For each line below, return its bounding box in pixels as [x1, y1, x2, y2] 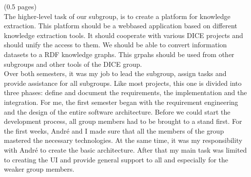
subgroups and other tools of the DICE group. [4, 59, 142, 69]
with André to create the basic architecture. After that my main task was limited [4, 144, 247, 155]
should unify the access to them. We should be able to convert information [4, 39, 227, 50]
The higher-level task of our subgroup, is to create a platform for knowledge [4, 11, 231, 21]
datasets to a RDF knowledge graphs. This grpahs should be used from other [4, 49, 234, 59]
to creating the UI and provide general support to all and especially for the [4, 154, 229, 164]
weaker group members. [4, 164, 75, 174]
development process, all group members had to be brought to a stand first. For [4, 116, 242, 126]
